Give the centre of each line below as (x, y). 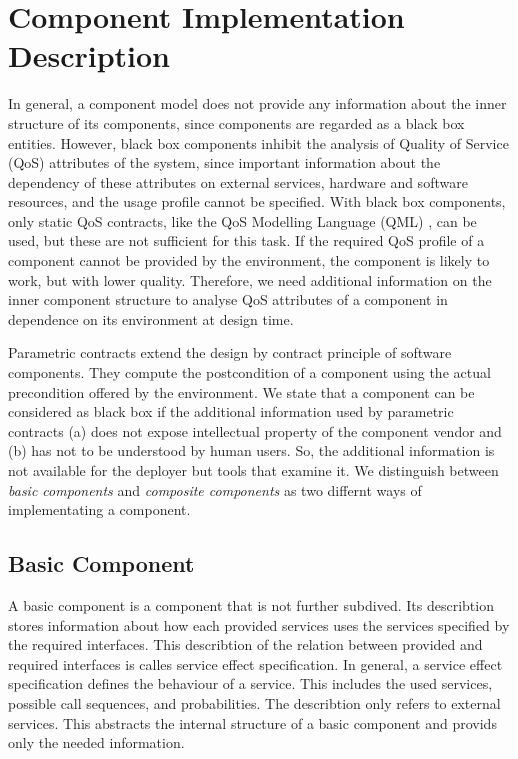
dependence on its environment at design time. (151, 318)
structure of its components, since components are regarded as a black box (236, 122)
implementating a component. (99, 509)
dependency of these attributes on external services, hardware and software (238, 181)
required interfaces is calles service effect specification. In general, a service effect (255, 663)
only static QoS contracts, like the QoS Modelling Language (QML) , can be (242, 220)
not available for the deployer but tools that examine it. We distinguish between (253, 470)
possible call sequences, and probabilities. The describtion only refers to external (254, 702)
